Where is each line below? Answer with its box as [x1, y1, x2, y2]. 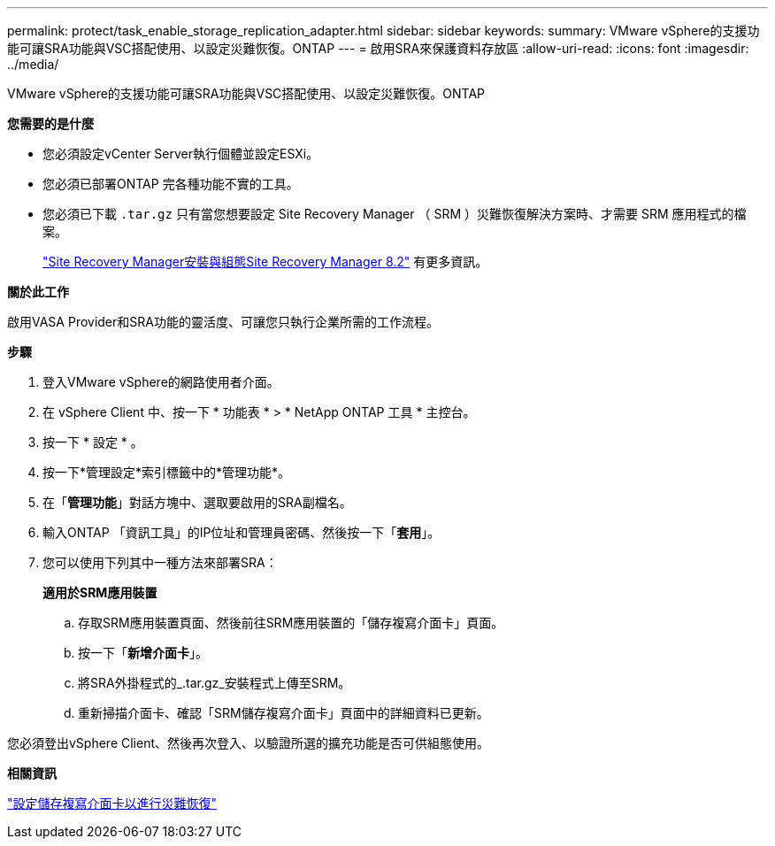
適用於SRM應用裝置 [42, 585, 157, 600]
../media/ [7, 57, 59, 72]
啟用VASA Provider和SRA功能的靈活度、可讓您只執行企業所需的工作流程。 [7, 314, 439, 329]
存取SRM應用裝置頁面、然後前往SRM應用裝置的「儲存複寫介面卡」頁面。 [78, 615, 504, 630]
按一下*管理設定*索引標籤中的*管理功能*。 [42, 465, 291, 480]
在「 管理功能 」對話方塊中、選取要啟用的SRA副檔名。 [42, 495, 352, 510]
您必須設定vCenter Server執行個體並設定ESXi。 [42, 146, 319, 161]
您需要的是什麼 [7, 116, 94, 131]
